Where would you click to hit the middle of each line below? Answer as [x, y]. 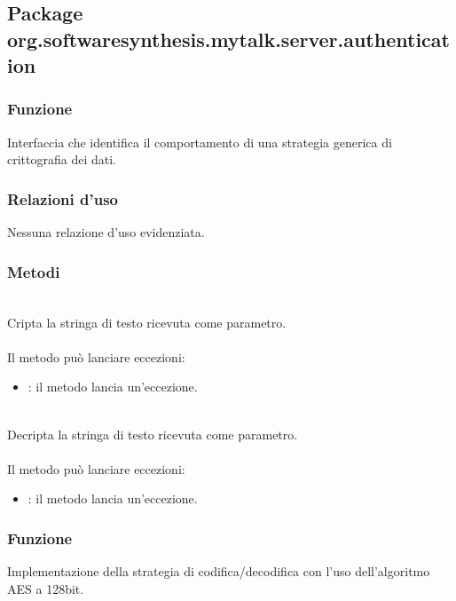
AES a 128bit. [46, 588]
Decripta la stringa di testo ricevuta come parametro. [153, 434]
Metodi [34, 271]
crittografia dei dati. [62, 159]
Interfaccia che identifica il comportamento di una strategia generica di [200, 142]
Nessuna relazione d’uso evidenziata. [106, 232]
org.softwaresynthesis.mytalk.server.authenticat [228, 39]
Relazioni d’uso [63, 198]
